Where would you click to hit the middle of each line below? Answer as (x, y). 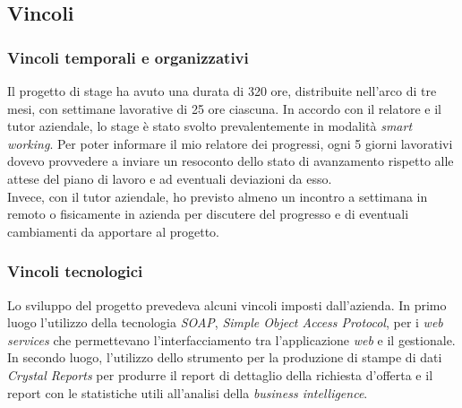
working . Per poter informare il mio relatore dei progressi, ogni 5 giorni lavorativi (230, 143)
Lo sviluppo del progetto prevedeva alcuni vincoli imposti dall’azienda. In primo (227, 304)
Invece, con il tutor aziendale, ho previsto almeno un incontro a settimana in (218, 196)
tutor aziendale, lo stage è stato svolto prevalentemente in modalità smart (210, 126)
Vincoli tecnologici (75, 271)
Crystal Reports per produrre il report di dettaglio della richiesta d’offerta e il (220, 374)
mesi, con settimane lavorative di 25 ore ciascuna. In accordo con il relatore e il (224, 108)
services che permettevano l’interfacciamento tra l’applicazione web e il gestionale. (231, 339)
